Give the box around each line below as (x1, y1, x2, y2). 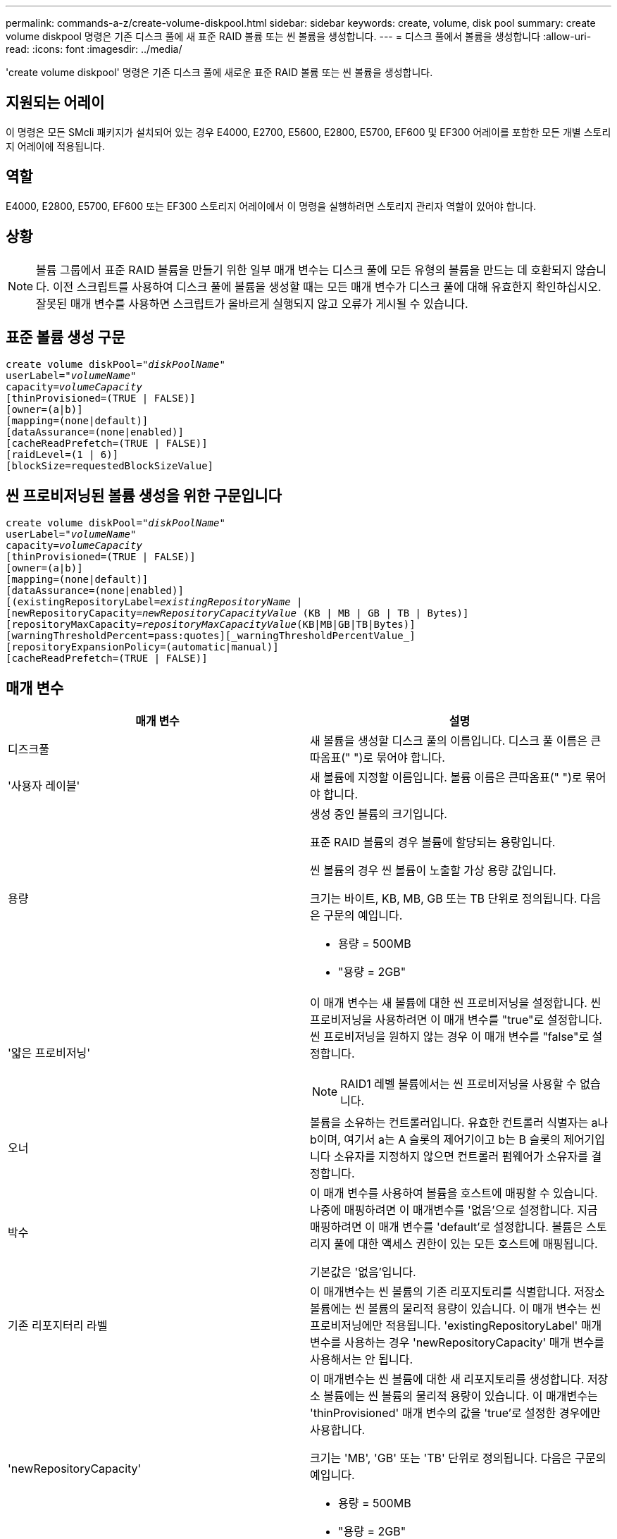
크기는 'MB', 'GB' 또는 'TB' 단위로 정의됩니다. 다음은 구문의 (310, 1451, 606, 1466)
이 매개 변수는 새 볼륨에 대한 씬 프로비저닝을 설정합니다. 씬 (310, 996, 602, 1010)
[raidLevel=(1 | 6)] (6, 449, 119, 461)
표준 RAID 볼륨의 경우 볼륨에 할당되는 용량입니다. (310, 835, 556, 850)
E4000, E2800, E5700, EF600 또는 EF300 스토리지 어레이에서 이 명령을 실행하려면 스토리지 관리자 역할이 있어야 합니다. (6, 199, 537, 212)
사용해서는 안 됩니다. (310, 1352, 413, 1367)
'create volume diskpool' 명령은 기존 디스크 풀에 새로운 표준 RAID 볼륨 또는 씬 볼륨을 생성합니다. (6, 66, 433, 78)
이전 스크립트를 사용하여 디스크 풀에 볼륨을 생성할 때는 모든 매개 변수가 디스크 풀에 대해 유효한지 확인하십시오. (52, 279, 602, 294)
